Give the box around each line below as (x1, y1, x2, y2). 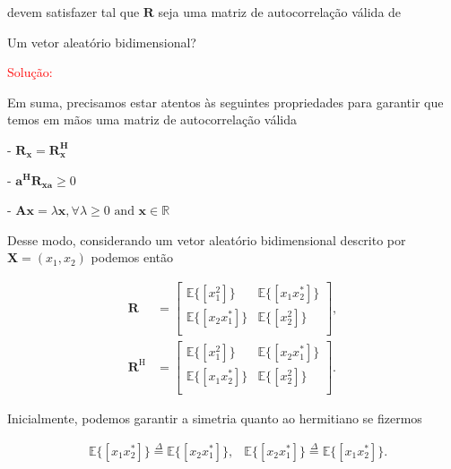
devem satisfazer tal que (7, 3, 140, 21)
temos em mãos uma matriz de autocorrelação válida (7, 110, 297, 129)
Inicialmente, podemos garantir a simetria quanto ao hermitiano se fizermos (7, 409, 422, 428)
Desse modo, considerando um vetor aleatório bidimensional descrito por (7, 230, 406, 249)
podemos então (91, 248, 174, 267)
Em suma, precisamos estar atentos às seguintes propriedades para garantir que (7, 92, 444, 111)
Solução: (7, 63, 53, 81)
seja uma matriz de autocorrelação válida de (158, 3, 402, 21)
